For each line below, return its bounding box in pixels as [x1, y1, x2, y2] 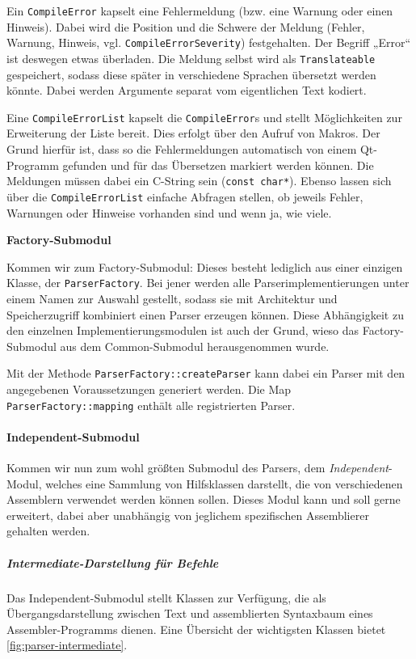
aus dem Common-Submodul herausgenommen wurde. [60, 337, 330, 354]
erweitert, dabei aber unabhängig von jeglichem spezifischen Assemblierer [6, 506, 369, 523]
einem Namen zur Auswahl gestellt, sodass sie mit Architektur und [6, 289, 338, 306]
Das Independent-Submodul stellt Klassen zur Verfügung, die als [6, 589, 326, 606]
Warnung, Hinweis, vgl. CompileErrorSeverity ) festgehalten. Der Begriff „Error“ [6, 34, 411, 51]
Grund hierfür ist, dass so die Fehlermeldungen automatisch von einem [6, 141, 357, 157]
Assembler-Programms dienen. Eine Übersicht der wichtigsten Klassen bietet [6, 620, 386, 637]
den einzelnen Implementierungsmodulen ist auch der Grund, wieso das [6, 322, 359, 339]
